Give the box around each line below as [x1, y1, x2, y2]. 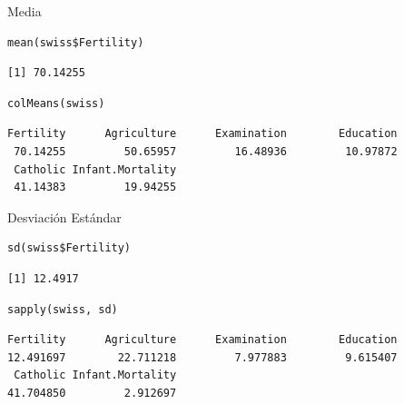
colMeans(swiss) [7, 96, 105, 110]
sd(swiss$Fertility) [7, 241, 132, 255]
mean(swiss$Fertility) [7, 35, 144, 49]
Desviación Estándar [7, 207, 122, 226]
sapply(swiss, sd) [7, 302, 118, 316]
